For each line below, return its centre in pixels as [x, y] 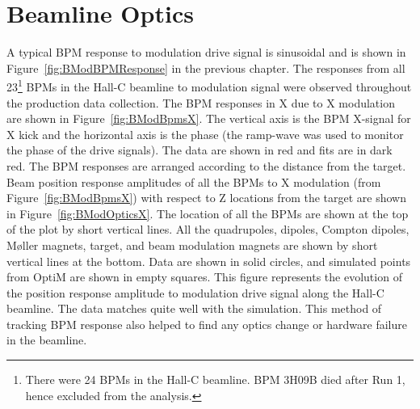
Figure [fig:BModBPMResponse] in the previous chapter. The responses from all [206, 67]
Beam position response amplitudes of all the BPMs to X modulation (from [194, 181]
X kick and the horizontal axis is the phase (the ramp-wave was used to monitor [205, 134]
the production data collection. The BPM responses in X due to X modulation [201, 102]
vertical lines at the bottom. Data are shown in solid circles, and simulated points [209, 261]
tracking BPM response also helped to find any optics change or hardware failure [207, 324]
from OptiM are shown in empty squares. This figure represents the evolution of [204, 277]
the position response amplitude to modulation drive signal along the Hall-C [195, 292]
